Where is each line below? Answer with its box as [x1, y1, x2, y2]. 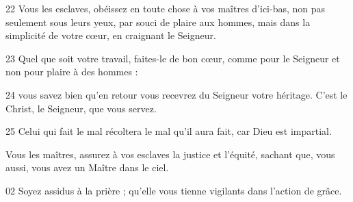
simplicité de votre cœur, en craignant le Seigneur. [5, 28, 216, 42]
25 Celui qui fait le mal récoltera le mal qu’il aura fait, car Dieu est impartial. [5, 124, 332, 138]
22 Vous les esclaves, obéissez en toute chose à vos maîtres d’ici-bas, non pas [5, 1, 326, 15]
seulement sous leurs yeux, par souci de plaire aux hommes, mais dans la [5, 14, 311, 29]
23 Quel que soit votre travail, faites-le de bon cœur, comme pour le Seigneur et [5, 51, 340, 65]
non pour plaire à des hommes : [5, 64, 138, 79]
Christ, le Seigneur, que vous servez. [5, 101, 157, 115]
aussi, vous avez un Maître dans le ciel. [5, 160, 169, 175]
